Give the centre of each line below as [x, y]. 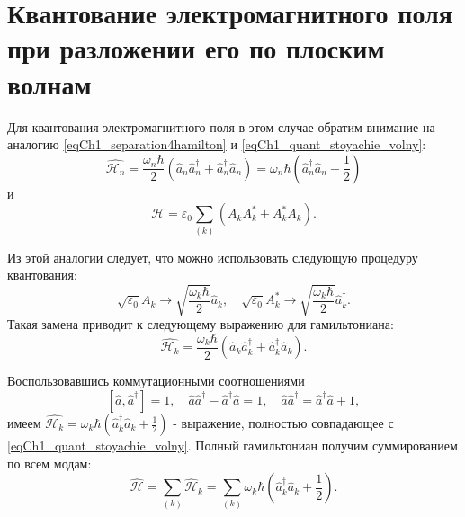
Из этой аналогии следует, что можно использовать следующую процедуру [213, 257]
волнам [49, 83]
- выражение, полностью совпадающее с [283, 423]
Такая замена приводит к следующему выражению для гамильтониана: [201, 324]
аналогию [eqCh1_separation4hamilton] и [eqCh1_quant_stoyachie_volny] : [217, 144]
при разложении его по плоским [196, 48]
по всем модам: [49, 463]
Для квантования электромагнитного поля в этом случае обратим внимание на [221, 126]
